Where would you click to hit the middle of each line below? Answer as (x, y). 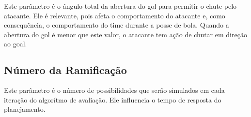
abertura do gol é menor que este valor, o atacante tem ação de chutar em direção (125, 34)
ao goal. (16, 44)
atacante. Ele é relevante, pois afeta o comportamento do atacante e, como (115, 15)
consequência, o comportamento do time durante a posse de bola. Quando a (117, 25)
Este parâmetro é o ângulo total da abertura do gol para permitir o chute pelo (120, 6)
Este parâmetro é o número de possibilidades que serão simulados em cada (114, 90)
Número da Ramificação (65, 70)
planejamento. (25, 109)
